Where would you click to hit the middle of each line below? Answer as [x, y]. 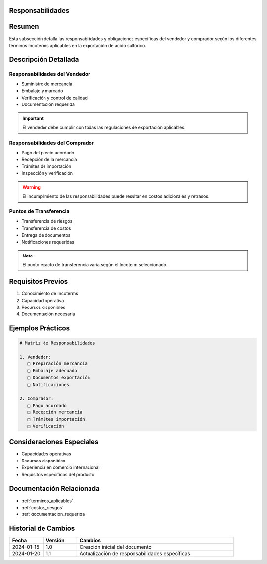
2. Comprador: [37, 398]
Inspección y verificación [47, 173]
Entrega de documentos [46, 235]
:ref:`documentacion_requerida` [54, 514]
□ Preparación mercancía [57, 364]
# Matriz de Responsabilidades [58, 343]
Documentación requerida [48, 104]
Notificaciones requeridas [48, 242]
